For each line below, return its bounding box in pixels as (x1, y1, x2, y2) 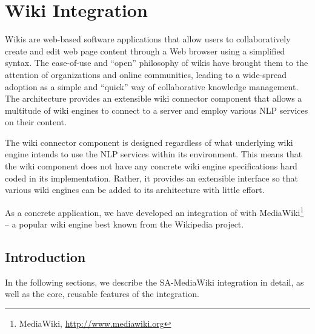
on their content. (5, 116, 67, 128)
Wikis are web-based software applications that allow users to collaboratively (5, 33, 291, 45)
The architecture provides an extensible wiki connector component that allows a (5, 92, 302, 105)
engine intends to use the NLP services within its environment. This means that (5, 148, 302, 160)
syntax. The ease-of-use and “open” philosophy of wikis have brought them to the (5, 56, 308, 69)
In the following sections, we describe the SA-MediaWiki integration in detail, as (5, 275, 304, 288)
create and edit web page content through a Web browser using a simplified (5, 44, 285, 57)
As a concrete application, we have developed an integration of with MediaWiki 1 (5, 204, 304, 218)
